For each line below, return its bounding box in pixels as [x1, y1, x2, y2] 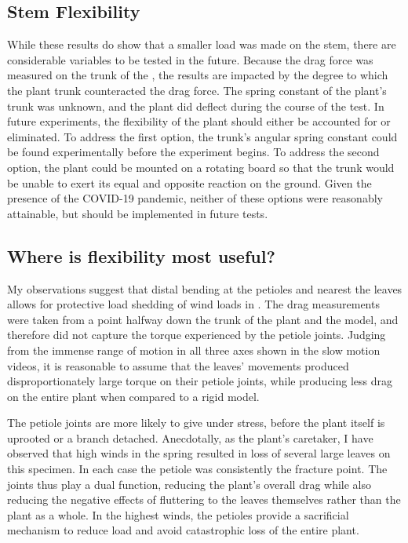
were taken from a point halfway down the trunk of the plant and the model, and [7, 311, 399, 327]
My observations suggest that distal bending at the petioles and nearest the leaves [7, 280, 403, 297]
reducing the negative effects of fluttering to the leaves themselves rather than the [7, 491, 401, 508]
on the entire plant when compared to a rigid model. [7, 388, 260, 404]
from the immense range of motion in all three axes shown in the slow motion [7, 341, 381, 358]
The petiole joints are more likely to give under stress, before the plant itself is [7, 414, 385, 431]
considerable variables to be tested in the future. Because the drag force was [7, 51, 373, 67]
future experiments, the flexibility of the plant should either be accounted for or [7, 113, 391, 129]
